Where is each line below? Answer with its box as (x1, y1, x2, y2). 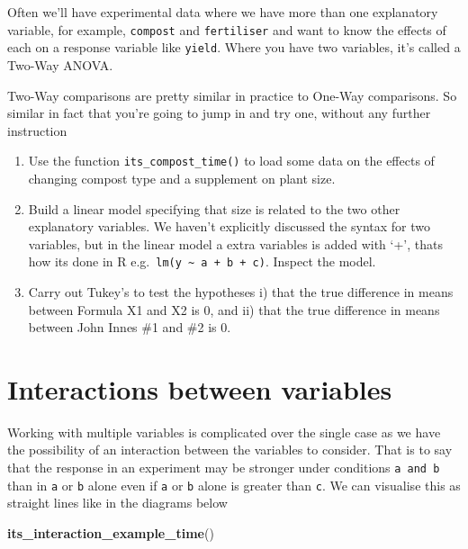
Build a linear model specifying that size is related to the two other (28, 199, 400, 218)
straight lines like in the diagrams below (7, 493, 228, 512)
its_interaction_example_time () (7, 523, 214, 542)
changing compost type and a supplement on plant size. (28, 168, 336, 187)
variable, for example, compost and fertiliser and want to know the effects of (7, 20, 446, 39)
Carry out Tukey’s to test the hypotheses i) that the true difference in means (28, 282, 454, 301)
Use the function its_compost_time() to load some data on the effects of (28, 151, 435, 170)
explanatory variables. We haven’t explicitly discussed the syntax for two (28, 217, 430, 236)
